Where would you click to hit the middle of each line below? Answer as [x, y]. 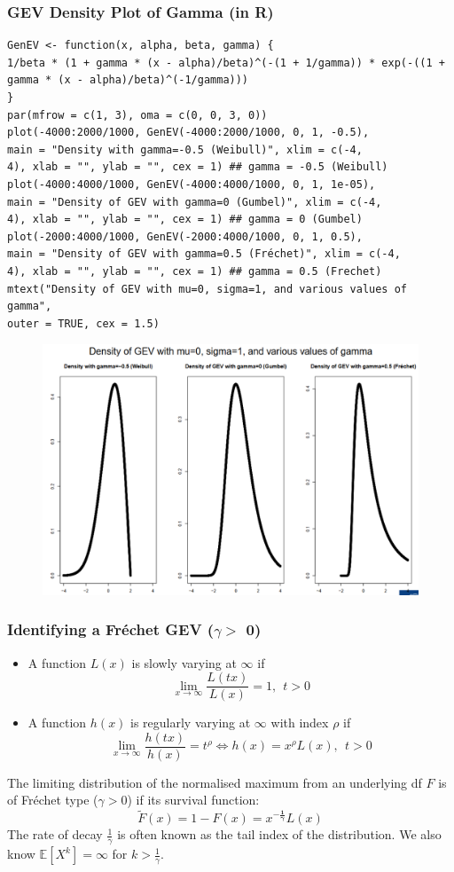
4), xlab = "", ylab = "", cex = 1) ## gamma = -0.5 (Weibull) [198, 167]
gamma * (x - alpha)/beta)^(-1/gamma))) [128, 80]
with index [300, 723]
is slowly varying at [184, 662]
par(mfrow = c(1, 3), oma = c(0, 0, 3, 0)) [137, 115]
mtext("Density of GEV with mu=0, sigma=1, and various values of [207, 289]
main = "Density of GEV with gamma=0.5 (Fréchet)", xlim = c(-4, [204, 254]
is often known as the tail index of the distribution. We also [279, 834]
